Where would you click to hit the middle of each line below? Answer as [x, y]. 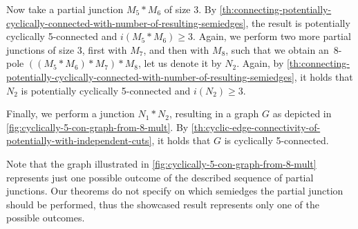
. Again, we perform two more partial [272, 36]
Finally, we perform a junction [70, 113]
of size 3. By [190, 9]
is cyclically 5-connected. [276, 140]
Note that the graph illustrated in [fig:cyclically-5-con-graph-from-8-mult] [161, 163]
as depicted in [302, 113]
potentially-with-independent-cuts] [79, 140]
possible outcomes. [46, 218]
